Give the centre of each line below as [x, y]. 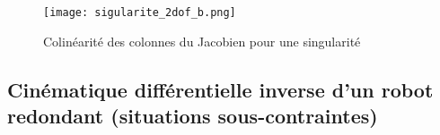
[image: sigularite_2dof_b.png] [140, 13]
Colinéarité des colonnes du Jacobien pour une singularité [202, 41]
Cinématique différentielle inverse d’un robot [220, 89]
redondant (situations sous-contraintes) [193, 116]
